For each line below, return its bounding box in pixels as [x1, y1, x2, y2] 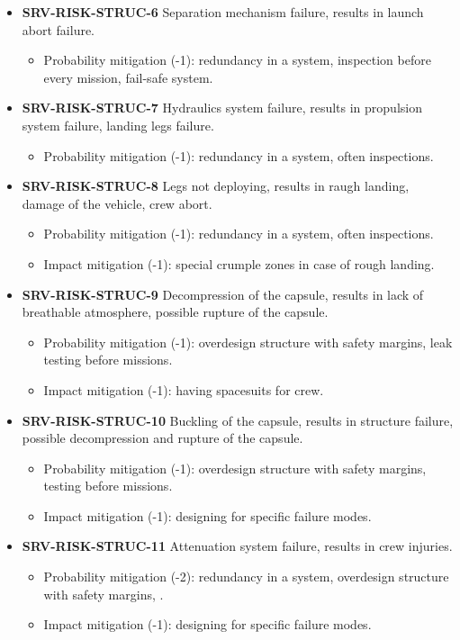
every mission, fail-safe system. [43, 68, 213, 86]
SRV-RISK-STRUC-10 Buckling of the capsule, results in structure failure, [22, 410, 454, 429]
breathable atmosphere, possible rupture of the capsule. [22, 302, 329, 321]
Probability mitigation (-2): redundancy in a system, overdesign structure [43, 567, 449, 586]
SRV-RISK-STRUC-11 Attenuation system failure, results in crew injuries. [22, 536, 453, 555]
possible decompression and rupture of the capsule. [22, 428, 303, 447]
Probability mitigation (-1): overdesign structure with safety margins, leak [43, 332, 453, 351]
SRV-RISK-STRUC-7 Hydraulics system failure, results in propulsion [22, 98, 422, 117]
